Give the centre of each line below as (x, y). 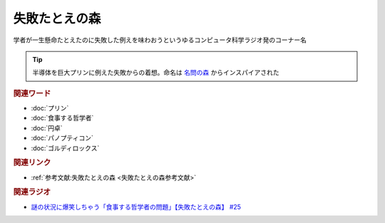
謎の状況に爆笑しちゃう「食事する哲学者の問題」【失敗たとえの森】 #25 (136, 207)
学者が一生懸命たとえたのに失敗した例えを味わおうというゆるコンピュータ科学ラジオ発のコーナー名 (160, 40)
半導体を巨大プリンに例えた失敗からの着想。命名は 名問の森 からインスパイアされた (156, 73)
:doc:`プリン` (50, 108)
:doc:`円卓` (47, 128)
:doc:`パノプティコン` (62, 138)
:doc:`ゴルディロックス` (65, 148)
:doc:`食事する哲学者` (62, 118)
